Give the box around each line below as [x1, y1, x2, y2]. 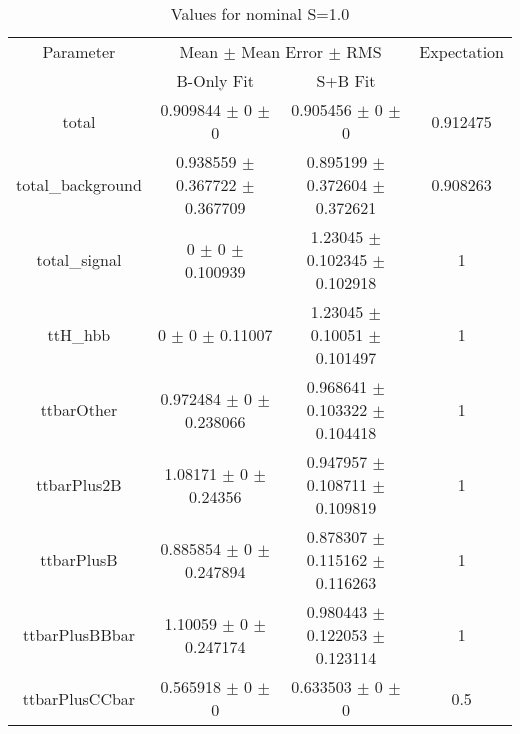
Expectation [419, 40, 504, 63]
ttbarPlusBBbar [22, 623, 135, 646]
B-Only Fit [176, 69, 254, 92]
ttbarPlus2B [36, 473, 122, 496]
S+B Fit [316, 69, 376, 92]
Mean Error [241, 40, 324, 63]
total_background [16, 173, 142, 196]
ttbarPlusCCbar [22, 686, 136, 710]
